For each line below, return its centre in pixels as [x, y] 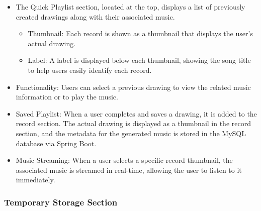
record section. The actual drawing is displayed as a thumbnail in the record [133, 123]
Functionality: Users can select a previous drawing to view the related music [133, 87]
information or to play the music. [67, 97]
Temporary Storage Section [61, 202]
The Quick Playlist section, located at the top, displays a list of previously [130, 7]
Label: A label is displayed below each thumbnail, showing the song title [139, 60]
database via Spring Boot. [56, 143]
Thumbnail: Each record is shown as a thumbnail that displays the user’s [140, 33]
